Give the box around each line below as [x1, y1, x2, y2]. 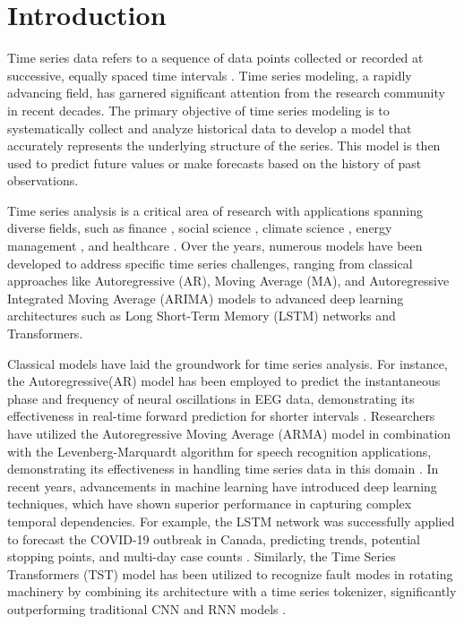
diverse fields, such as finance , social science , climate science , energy [7, 218, 392, 237]
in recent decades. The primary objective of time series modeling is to [7, 100, 390, 119]
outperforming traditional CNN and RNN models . [7, 599, 287, 618]
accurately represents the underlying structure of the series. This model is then [7, 136, 441, 155]
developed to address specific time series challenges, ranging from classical [7, 253, 413, 272]
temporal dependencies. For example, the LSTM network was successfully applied [7, 511, 455, 530]
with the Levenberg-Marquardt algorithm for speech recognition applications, [7, 441, 432, 460]
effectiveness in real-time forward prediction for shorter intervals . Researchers [7, 406, 435, 425]
